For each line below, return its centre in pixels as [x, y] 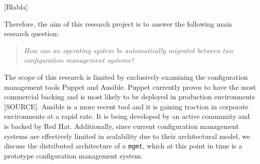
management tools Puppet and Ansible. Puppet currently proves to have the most [130, 87]
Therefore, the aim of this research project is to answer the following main [118, 23]
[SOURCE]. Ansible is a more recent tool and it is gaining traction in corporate [126, 106]
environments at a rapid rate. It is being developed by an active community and [127, 116]
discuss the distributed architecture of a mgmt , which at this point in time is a [123, 146]
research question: [32, 33]
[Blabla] [16, 7]
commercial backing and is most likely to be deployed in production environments [129, 97]
